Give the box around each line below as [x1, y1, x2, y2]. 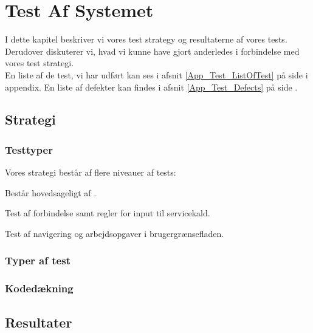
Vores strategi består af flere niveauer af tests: [5, 166, 176, 179]
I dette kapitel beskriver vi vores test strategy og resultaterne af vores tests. [5, 33, 287, 46]
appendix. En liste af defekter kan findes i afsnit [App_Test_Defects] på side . [5, 80, 298, 93]
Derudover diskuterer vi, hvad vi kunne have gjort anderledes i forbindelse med [5, 44, 300, 57]
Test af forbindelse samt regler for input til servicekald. [5, 207, 210, 219]
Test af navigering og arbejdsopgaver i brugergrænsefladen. [5, 227, 224, 239]
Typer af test [5, 253, 71, 268]
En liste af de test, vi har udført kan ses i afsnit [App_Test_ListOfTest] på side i [5, 68, 308, 81]
